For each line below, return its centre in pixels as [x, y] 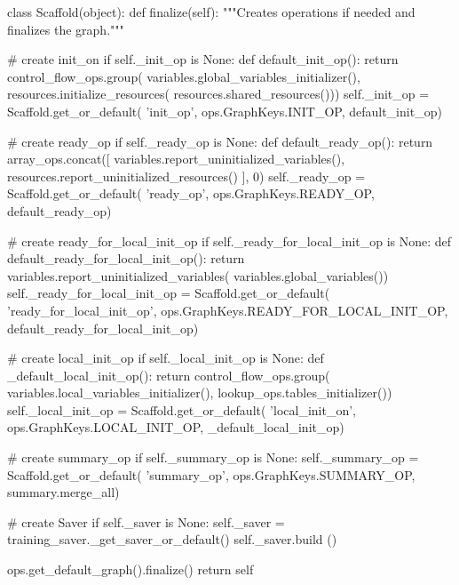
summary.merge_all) [63, 492]
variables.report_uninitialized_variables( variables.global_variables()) [198, 275]
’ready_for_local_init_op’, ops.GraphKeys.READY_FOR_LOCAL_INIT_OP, [228, 310]
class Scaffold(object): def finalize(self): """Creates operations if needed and [211, 12]
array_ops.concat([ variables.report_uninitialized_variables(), [176, 159]
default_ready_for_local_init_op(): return [126, 258]
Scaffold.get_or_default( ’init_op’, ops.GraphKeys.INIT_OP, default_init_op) [225, 111]
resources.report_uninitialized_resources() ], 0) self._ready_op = [186, 176]
